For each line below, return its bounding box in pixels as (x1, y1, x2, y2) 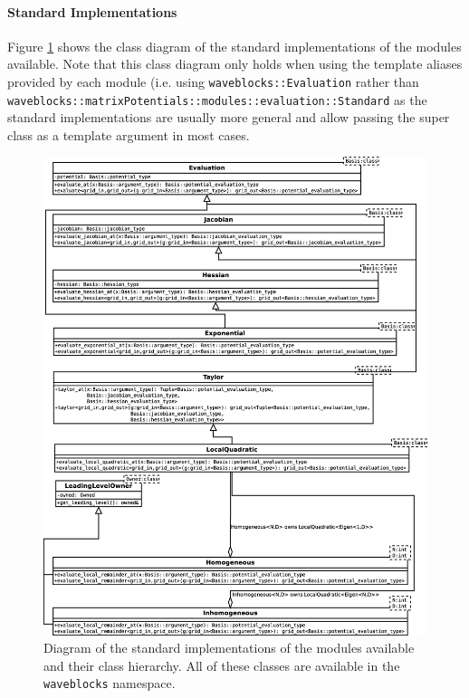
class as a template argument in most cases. (7, 125, 250, 144)
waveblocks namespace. (43, 674, 176, 693)
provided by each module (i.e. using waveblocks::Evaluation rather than (7, 72, 419, 91)
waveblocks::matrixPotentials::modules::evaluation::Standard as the (7, 90, 427, 109)
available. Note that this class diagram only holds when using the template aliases (7, 54, 463, 73)
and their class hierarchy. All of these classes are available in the (43, 655, 400, 674)
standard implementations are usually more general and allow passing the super (7, 108, 450, 127)
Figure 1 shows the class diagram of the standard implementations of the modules (7, 36, 462, 55)
